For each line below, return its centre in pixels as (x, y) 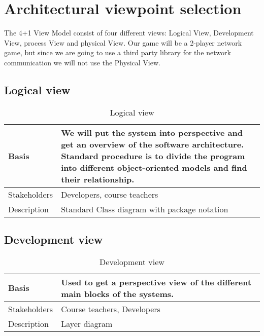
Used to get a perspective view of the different (156, 282)
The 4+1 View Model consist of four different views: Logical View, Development (129, 33)
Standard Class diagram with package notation (145, 209)
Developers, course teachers (110, 194)
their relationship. (98, 179)
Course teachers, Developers (111, 309)
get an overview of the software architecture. (153, 144)
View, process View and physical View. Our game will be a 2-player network (123, 42)
